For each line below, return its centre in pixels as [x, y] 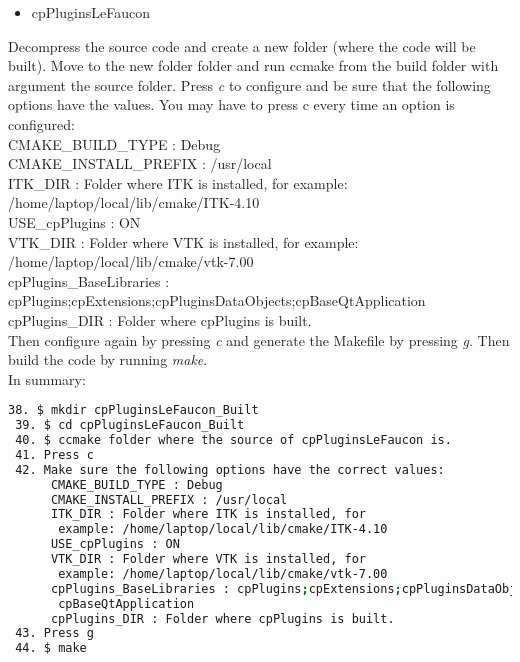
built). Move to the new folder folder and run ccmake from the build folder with [253, 65]
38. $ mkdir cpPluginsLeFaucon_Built [133, 410]
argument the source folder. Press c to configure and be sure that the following [249, 84]
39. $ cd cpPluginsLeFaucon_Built [130, 425]
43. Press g [54, 633]
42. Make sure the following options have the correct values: [230, 469]
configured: [41, 123]
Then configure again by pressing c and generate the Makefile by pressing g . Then [259, 339]
